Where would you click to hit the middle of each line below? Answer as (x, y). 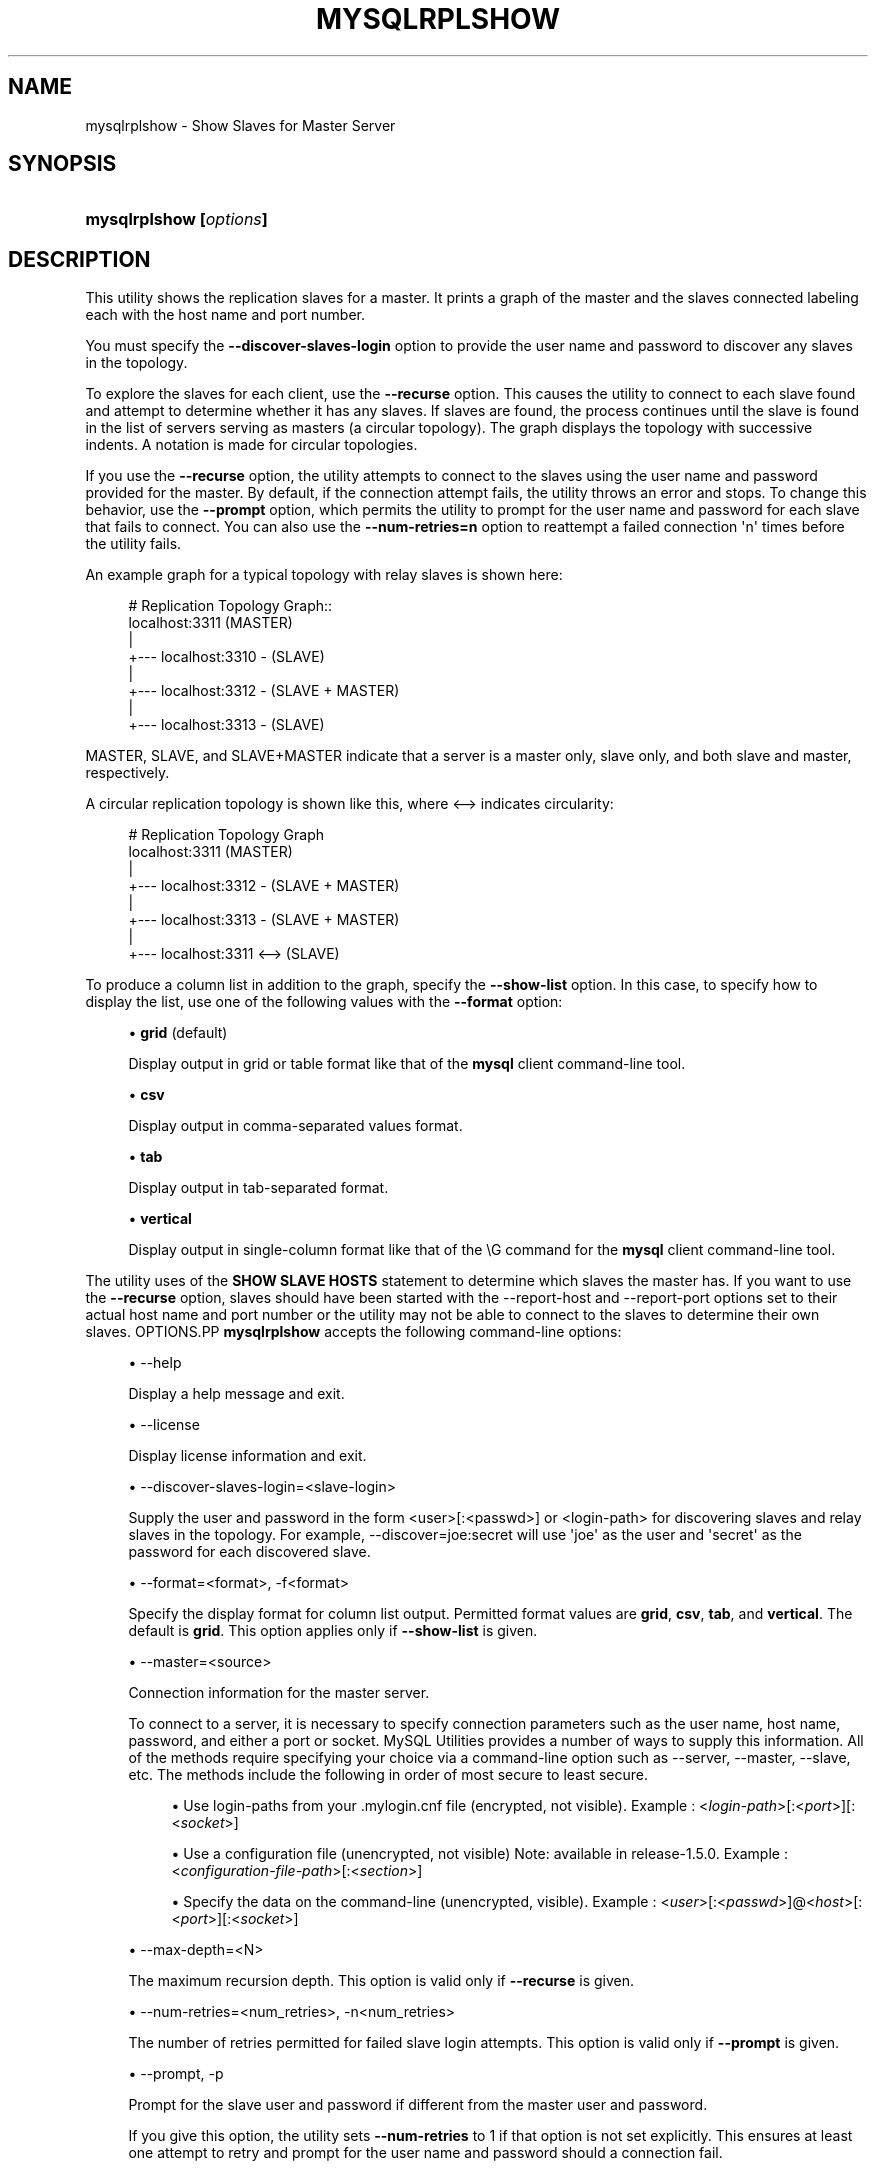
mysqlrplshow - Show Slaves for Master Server (240, 125)
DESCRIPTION (79, 259)
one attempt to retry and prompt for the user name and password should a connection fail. (425, 2153)
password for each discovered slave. (249, 1552)
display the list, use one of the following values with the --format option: (324, 1002)
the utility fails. (133, 544)
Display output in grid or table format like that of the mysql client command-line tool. (407, 1064)
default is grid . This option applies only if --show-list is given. (333, 1631)
